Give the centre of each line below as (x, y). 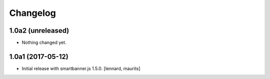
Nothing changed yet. (44, 43)
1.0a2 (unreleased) (39, 31)
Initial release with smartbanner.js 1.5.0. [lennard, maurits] (81, 68)
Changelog (32, 13)
